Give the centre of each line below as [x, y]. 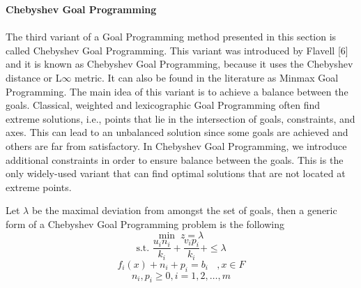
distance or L [34, 77]
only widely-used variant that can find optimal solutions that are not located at [176, 173]
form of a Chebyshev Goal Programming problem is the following [145, 223]
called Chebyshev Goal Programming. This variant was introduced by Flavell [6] [177, 50]
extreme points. [39, 187]
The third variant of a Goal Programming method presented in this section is [171, 37]
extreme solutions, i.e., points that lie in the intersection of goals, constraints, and [180, 118]
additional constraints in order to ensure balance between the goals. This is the [175, 159]
